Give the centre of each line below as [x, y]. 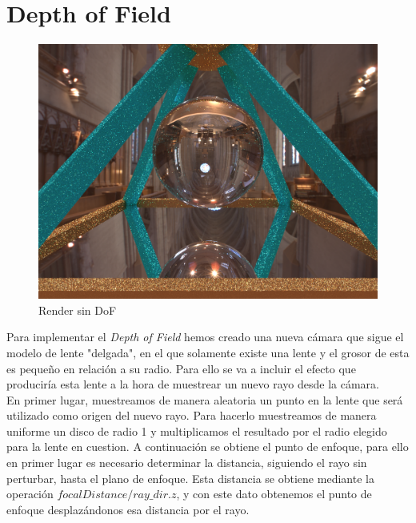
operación [30, 494]
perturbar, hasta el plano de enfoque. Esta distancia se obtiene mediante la [190, 478]
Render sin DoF [78, 310]
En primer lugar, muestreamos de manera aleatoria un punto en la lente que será [205, 399]
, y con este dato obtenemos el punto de [274, 494]
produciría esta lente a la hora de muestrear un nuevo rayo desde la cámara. [193, 384]
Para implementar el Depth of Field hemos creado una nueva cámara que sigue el [205, 337]
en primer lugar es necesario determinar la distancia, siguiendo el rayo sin [187, 463]
